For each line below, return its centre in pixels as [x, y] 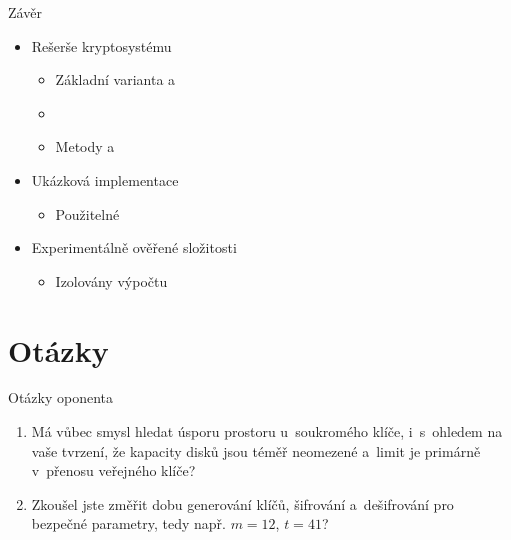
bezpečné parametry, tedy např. [128, 523]
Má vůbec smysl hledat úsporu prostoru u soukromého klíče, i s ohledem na [267, 431]
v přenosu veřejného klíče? [113, 470]
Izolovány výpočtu [111, 280]
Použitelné [87, 213]
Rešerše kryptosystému [101, 45]
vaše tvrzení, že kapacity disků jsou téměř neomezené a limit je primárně [256, 450]
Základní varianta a [115, 79]
